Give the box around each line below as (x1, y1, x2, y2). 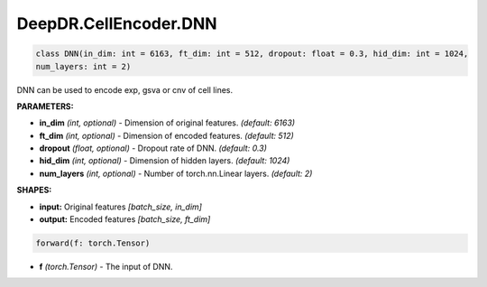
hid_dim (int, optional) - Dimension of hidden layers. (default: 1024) (39, 155, 290, 166)
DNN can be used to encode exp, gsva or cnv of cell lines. (16, 84, 234, 95)
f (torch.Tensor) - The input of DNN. (39, 262, 173, 272)
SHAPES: (16, 185, 52, 196)
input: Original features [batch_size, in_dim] (39, 201, 203, 212)
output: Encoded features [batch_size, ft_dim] (39, 214, 211, 225)
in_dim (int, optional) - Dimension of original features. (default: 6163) (39, 117, 296, 128)
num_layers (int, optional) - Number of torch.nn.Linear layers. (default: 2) (39, 168, 313, 179)
